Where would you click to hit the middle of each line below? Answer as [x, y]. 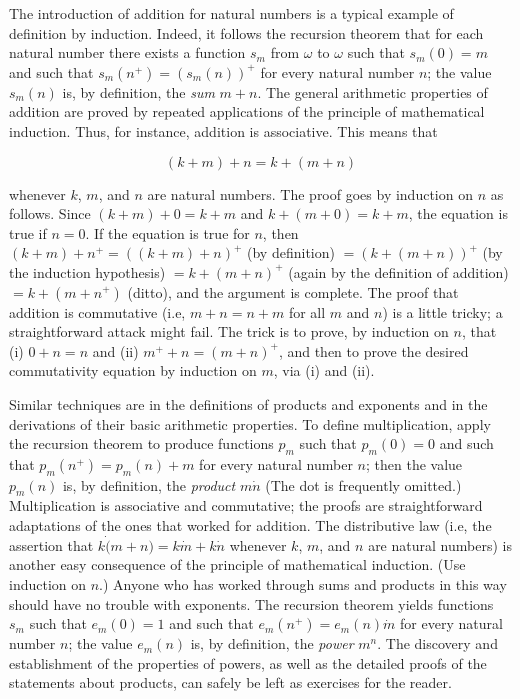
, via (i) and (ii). [324, 370]
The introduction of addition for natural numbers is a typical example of [231, 13]
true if [28, 232]
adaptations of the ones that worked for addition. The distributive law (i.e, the [250, 525]
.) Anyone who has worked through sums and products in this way [303, 584]
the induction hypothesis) [87, 271]
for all [307, 311]
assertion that [51, 544]
